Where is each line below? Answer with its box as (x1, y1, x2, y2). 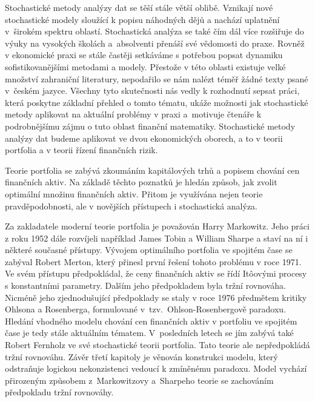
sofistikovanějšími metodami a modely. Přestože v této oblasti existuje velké (5, 60, 286, 73)
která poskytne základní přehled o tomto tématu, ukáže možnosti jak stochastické (5, 96, 308, 108)
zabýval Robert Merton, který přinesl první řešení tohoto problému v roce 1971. (5, 255, 302, 268)
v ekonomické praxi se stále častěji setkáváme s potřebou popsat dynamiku (5, 48, 283, 61)
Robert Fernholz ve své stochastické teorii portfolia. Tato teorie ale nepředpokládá (5, 338, 310, 351)
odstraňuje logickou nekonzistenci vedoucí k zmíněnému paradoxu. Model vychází (5, 362, 307, 375)
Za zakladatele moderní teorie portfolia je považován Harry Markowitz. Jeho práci (5, 220, 310, 232)
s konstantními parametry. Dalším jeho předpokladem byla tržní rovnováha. (5, 279, 286, 292)
